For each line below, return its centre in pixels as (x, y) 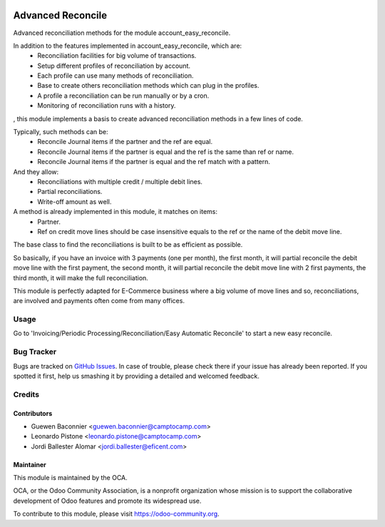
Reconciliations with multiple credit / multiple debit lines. (120, 181)
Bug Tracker (35, 352)
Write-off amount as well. (75, 201)
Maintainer (30, 464)
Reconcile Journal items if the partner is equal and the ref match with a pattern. (154, 162)
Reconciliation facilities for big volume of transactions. (117, 56)
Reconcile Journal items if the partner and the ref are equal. (125, 142)
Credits (26, 394)
